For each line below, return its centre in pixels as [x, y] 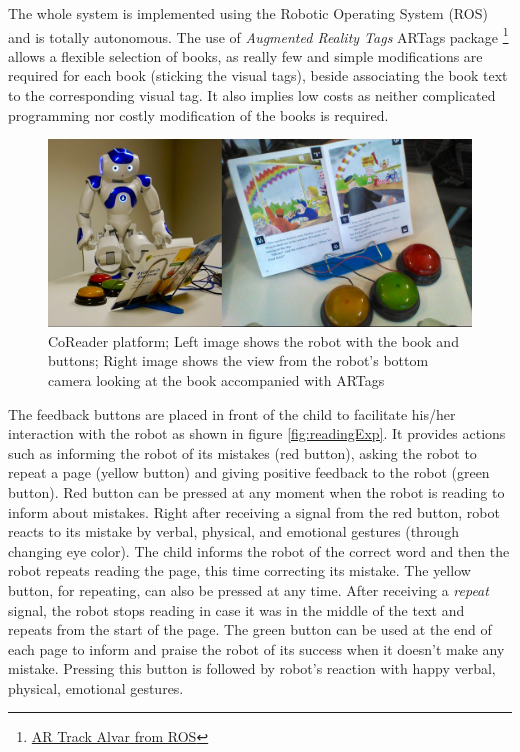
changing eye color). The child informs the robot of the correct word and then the [259, 550]
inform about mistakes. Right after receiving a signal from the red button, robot [254, 511]
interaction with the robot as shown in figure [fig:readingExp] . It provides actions [257, 433]
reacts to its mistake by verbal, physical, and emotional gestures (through [233, 531]
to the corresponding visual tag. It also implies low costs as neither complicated [252, 95]
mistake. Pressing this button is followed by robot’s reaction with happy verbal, [252, 668]
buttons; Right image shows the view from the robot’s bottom [238, 360]
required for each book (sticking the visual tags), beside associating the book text [258, 75]
